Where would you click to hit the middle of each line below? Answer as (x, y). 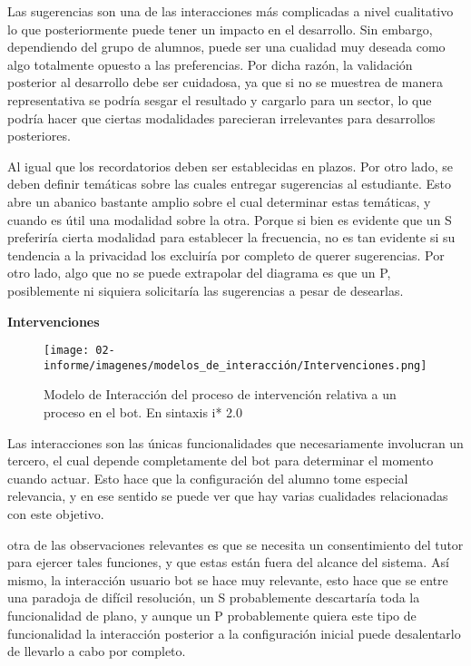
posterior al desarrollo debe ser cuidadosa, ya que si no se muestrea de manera (225, 82)
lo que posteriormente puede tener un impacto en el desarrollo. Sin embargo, (220, 29)
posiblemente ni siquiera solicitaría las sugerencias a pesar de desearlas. (206, 290)
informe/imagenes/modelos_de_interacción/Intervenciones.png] (235, 365)
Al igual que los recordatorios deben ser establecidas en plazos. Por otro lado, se (230, 166)
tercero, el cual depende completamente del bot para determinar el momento (221, 460)
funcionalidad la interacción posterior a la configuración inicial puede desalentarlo (234, 633)
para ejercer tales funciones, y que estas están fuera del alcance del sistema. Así (228, 562)
